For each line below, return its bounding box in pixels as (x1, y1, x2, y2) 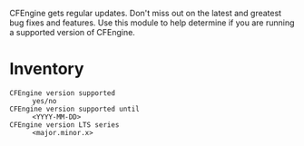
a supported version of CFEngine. (9, 27, 136, 37)
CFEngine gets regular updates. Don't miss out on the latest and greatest (9, 8, 282, 18)
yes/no (32, 96, 57, 105)
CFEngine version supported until (9, 104, 141, 113)
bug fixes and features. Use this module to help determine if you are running (9, 17, 295, 28)
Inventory (9, 59, 84, 80)
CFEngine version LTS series (9, 120, 120, 130)
